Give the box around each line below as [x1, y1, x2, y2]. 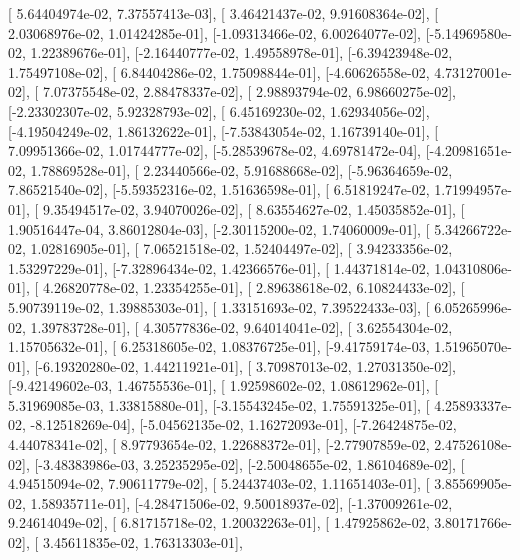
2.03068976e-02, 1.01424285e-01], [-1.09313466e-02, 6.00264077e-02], [8, 22, 421, 43]
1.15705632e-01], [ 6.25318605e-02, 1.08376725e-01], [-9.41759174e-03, [8, 336, 430, 357]
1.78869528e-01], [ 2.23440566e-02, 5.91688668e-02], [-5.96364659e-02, [30, 159, 453, 180]
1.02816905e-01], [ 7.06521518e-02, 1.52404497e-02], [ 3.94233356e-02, [30, 238, 453, 259]
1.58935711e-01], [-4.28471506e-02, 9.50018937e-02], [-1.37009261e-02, [30, 492, 453, 513]
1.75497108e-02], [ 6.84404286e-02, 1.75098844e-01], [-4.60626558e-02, [8, 61, 430, 82]
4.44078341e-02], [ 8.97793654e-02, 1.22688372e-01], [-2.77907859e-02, [8, 434, 430, 455]
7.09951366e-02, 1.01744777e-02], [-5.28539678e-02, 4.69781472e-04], [8, 140, 421, 161]
